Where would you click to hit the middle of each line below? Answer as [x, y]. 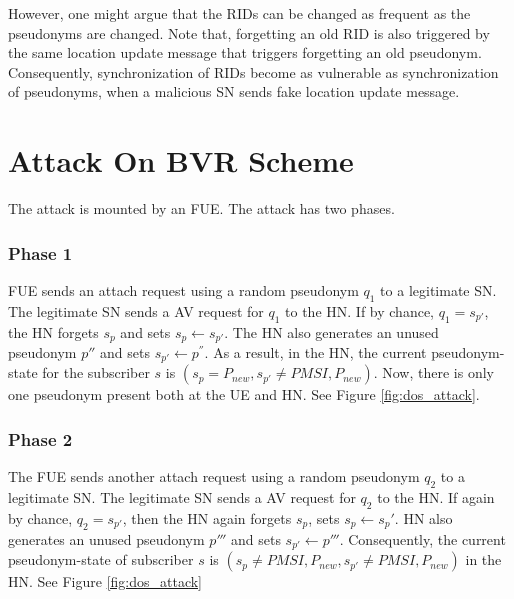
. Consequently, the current [422, 538]
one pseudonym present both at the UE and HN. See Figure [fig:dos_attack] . [244, 394]
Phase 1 [40, 252]
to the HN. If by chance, [359, 310]
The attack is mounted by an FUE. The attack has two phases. [201, 208]
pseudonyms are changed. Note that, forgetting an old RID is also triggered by [249, 32]
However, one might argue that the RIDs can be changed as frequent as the [239, 13]
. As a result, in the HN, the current [315, 351]
